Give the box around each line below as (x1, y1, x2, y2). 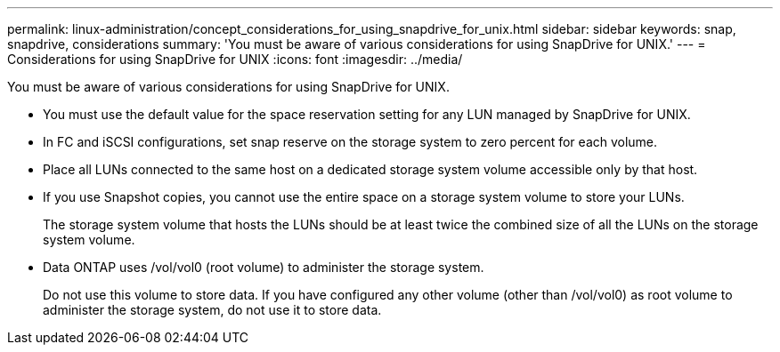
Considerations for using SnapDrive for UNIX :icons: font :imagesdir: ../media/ (7, 52, 463, 67)
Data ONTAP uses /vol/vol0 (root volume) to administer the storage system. (43, 260, 484, 275)
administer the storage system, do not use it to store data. (43, 302, 382, 317)
